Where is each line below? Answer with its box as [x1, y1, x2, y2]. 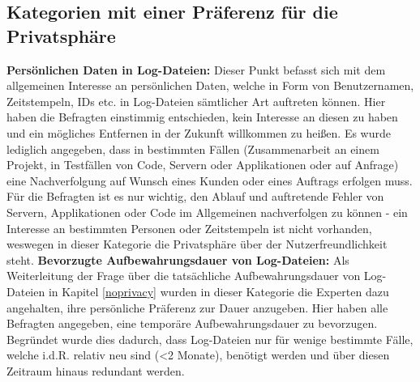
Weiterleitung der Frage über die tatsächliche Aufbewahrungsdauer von [6, 267, 361, 284]
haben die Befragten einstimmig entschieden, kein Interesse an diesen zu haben [6, 108, 398, 125]
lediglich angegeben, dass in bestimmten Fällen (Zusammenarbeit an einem [6, 140, 379, 157]
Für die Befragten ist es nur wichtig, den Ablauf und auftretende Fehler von [6, 188, 384, 205]
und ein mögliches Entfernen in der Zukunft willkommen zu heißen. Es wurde [6, 124, 391, 141]
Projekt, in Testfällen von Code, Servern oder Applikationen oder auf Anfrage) [6, 156, 399, 173]
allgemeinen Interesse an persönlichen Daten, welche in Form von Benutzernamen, [6, 77, 414, 94]
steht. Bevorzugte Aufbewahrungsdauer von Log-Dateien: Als [6, 251, 349, 268]
